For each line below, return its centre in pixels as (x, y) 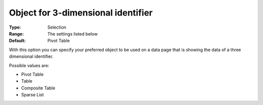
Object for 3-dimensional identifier (81, 13)
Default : (18, 41)
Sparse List (32, 95)
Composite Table (38, 88)
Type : (15, 27)
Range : (16, 34)
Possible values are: (29, 65)
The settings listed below (73, 34)
